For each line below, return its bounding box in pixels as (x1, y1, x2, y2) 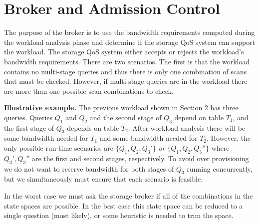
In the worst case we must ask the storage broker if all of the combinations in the (4, 191, 253, 201)
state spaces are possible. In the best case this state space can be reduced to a (4, 200, 243, 211)
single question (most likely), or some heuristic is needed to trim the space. (4, 210, 234, 221)
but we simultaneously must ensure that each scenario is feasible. (4, 174, 203, 184)
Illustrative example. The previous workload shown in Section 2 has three (4, 102, 239, 113)
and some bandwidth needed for (99, 133, 198, 143)
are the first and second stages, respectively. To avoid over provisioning (31, 153, 249, 163)
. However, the (207, 133, 251, 143)
